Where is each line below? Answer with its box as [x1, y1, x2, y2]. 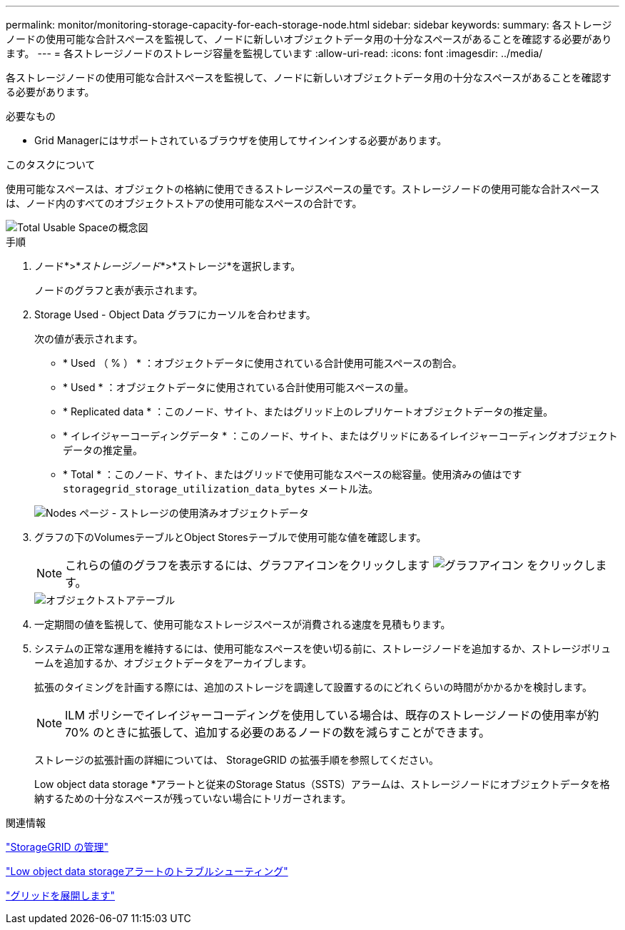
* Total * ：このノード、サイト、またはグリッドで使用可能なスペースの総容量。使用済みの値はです [63, 468, 522, 480]
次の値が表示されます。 [34, 333, 143, 345]
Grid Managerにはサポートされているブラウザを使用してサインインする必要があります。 [34, 134, 447, 146]
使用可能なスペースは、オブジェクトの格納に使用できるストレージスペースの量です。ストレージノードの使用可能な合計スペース [6, 183, 600, 195]
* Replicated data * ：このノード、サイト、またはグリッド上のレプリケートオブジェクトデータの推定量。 [63, 405, 554, 418]
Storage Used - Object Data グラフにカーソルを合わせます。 [34, 308, 316, 320]
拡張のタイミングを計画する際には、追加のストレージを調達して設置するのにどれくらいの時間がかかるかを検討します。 [34, 681, 592, 693]
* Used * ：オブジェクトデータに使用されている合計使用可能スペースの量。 [63, 381, 415, 393]
